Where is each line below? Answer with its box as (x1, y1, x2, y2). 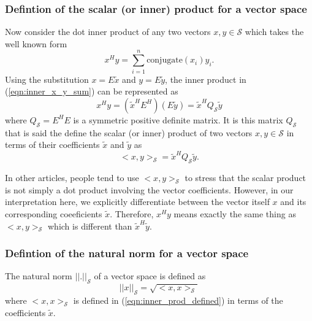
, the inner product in (165, 72, 246, 85)
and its (280, 195, 306, 208)
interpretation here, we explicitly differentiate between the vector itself (5, 195, 270, 208)
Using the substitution (5, 72, 89, 85)
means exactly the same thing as (173, 207, 296, 220)
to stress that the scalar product (185, 171, 306, 184)
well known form (5, 37, 67, 50)
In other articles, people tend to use (5, 171, 139, 184)
